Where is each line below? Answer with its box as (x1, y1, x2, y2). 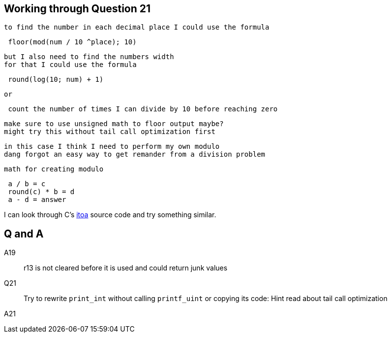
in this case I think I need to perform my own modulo (4, 142, 220, 151)
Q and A (4, 227, 44, 240)
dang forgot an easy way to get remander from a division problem (4, 150, 266, 159)
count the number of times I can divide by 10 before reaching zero (8, 105, 278, 113)
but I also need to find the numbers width (4, 53, 174, 61)
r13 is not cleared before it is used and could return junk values (24, 264, 228, 272)
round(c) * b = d (8, 188, 75, 196)
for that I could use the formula (4, 61, 137, 69)
